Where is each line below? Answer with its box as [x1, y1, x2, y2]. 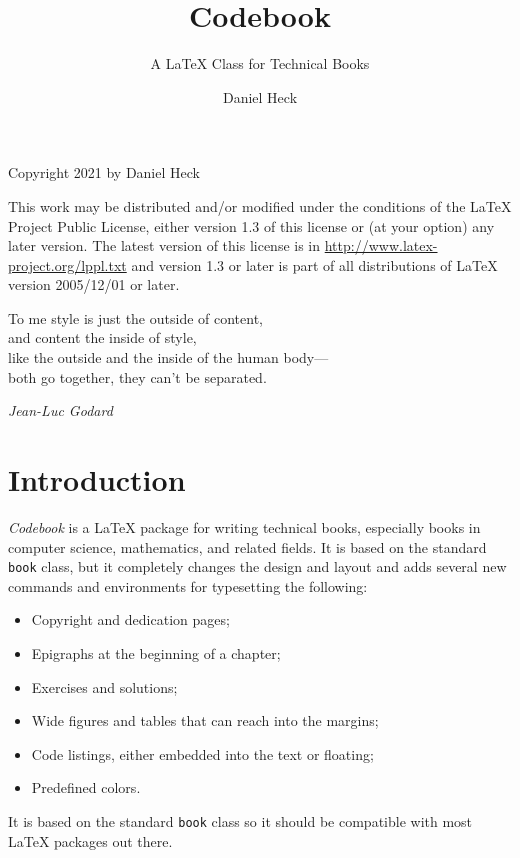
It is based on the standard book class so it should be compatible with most [8, 810, 473, 831]
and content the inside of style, [8, 327, 197, 348]
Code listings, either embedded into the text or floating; [31, 743, 374, 764]
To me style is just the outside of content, [8, 307, 263, 328]
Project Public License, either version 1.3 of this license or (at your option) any [8, 215, 495, 236]
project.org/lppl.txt [8, 254, 127, 275]
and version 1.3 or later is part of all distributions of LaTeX [131, 254, 498, 275]
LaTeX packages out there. [8, 830, 173, 851]
